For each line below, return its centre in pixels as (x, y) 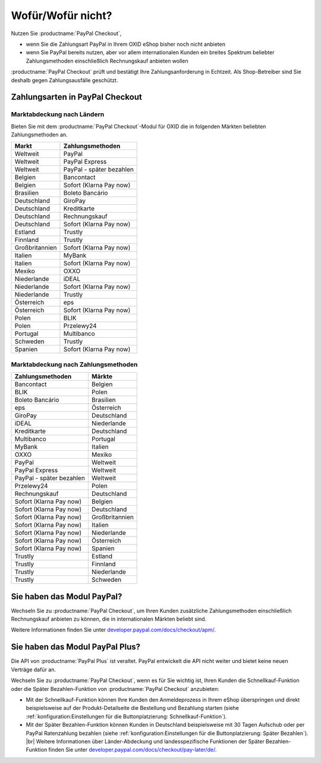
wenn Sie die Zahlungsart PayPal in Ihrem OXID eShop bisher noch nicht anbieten (126, 44)
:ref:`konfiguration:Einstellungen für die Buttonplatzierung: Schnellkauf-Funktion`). (126, 716)
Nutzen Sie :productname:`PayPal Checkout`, (66, 33)
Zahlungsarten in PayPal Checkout (76, 97)
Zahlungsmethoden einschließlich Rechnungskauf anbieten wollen (107, 61)
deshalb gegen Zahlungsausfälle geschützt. (64, 80)
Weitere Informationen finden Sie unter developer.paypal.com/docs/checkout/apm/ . (114, 630)
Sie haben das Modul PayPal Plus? (76, 647)
